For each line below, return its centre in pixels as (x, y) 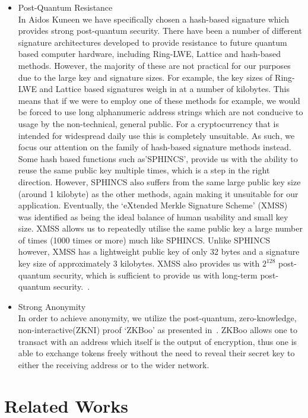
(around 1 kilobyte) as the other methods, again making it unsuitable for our (158, 193)
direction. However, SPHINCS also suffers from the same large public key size (159, 181)
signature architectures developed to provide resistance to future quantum (153, 42)
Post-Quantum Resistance (65, 7)
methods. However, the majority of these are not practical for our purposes (154, 65)
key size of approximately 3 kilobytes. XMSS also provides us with (139, 263)
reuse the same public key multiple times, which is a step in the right (144, 170)
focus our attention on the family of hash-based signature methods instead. (155, 147)
